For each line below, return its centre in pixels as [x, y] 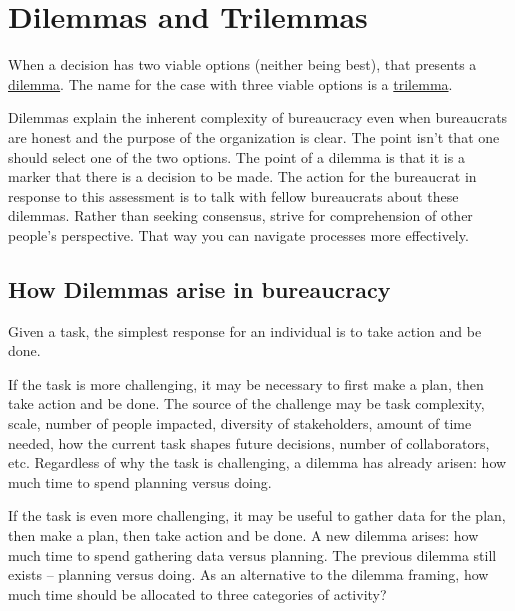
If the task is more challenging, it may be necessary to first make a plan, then [246, 383]
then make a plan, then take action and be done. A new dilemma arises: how [243, 535]
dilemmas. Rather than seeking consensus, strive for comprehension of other [240, 215]
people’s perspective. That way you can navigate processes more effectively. [238, 234]
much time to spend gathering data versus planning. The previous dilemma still [252, 554]
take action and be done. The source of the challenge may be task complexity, [246, 403]
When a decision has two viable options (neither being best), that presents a [242, 64]
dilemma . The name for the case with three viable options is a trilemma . [230, 83]
